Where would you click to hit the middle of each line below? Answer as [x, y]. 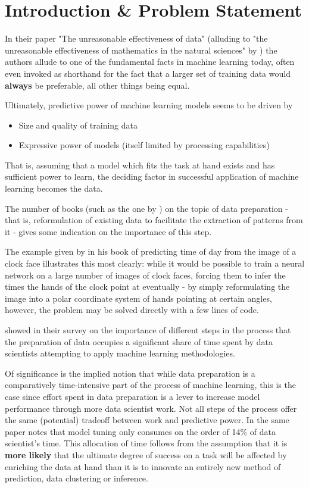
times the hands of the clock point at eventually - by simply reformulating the [147, 287]
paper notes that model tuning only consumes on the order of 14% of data [140, 431]
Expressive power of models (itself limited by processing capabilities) [144, 145]
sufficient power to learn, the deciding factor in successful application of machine [152, 176]
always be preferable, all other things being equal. [97, 85]
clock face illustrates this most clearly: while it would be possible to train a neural [155, 263]
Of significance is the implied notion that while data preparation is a [130, 373]
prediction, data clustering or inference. [77, 478]
